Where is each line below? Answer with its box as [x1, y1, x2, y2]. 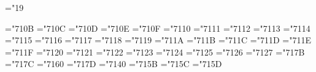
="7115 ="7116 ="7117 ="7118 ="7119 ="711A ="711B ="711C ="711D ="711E [5, 34, 311, 46]
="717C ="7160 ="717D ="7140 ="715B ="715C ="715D [5, 57, 222, 70]
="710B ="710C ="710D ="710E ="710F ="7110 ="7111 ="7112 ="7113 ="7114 [5, 21, 310, 34]
